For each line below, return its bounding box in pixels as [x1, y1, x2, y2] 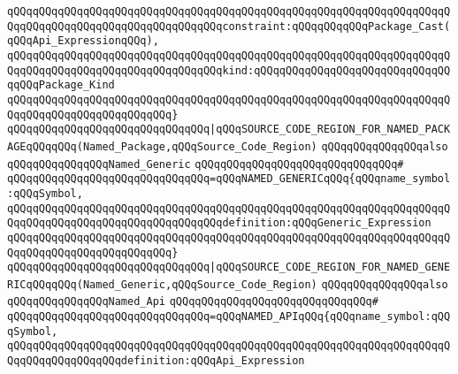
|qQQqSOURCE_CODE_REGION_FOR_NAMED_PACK [210, 123, 451, 136]
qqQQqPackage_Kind [7, 79, 115, 92]
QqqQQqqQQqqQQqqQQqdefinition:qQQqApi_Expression [7, 355, 305, 368]
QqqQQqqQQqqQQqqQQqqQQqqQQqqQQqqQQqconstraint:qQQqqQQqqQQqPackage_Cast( [7, 19, 451, 33]
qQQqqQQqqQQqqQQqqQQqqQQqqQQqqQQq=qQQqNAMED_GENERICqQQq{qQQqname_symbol [7, 172, 451, 186]
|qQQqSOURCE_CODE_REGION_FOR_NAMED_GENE [210, 261, 451, 274]
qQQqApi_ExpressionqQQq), [7, 34, 159, 48]
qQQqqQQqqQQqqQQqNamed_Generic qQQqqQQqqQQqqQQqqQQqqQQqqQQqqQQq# [7, 157, 404, 171]
